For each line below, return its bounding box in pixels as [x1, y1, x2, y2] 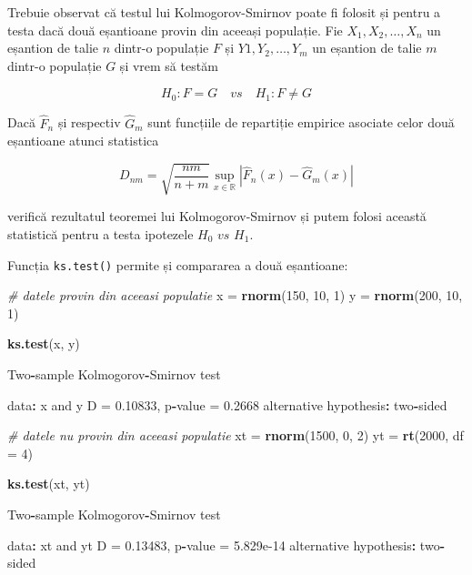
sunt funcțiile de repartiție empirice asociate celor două [147, 113, 455, 132]
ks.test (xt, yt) [7, 474, 90, 493]
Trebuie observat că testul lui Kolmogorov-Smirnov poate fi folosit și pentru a [7, 3, 441, 21]
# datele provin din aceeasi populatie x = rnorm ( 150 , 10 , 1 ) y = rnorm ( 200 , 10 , [7, 286, 463, 305]
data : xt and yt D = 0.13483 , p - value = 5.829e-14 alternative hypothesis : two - [7, 535, 446, 554]
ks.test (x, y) [7, 334, 80, 353]
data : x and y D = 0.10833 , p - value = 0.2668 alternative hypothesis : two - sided [7, 395, 447, 414]
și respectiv [57, 113, 121, 132]
